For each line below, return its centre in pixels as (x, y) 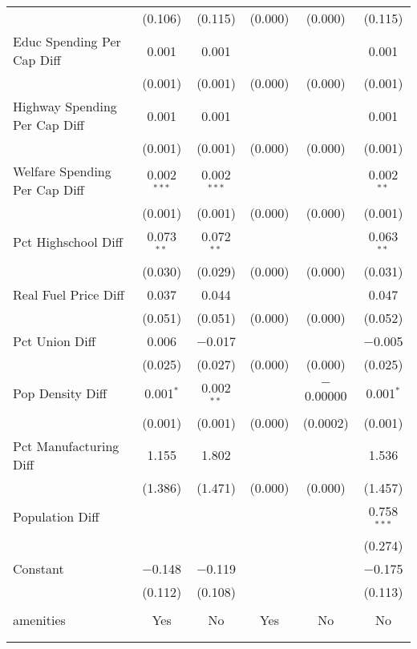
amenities (39, 620)
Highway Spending (65, 106)
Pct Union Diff (55, 341)
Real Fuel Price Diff (69, 294)
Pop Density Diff (60, 393)
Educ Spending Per (67, 41)
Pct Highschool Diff (68, 242)
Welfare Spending (62, 171)
